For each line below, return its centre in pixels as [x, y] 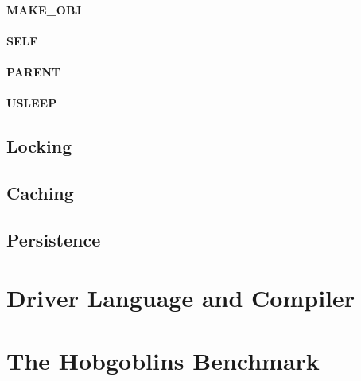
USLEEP [32, 103]
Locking [39, 146]
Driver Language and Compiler [181, 298]
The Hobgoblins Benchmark [163, 360]
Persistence [54, 239]
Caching [40, 192]
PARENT [34, 71]
